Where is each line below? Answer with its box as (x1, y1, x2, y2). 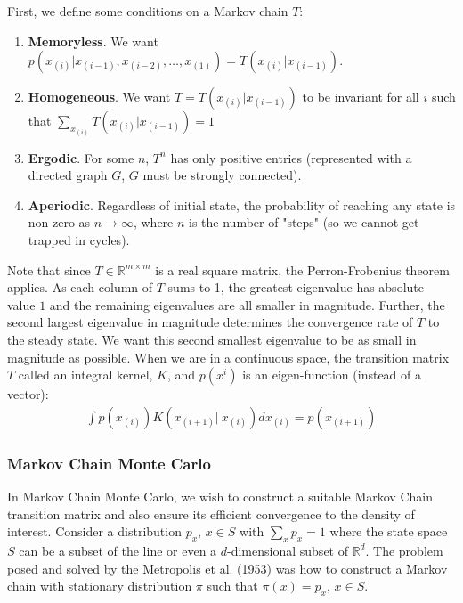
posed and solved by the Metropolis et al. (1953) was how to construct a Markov (7, 558, 448, 577)
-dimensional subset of (227, 541, 348, 559)
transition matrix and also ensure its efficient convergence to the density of (7, 504, 415, 523)
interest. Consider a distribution (7, 522, 182, 541)
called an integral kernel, (18, 365, 153, 384)
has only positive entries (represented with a (170, 148, 412, 167)
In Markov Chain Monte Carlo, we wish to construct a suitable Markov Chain (7, 487, 433, 505)
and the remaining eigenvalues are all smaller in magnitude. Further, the (49, 295, 445, 314)
